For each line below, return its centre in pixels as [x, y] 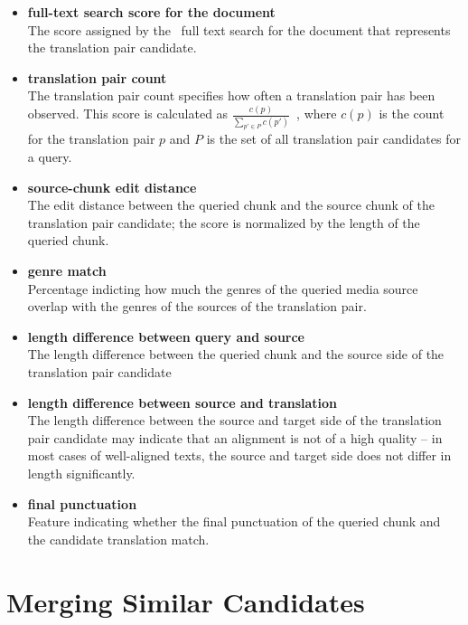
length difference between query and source [166, 336]
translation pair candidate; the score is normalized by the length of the [224, 222]
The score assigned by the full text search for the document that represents [239, 29]
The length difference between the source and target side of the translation [234, 420]
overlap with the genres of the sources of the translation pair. [197, 306]
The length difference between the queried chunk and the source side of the [236, 354]
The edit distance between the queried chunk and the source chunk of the [231, 205]
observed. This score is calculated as [128, 114]
